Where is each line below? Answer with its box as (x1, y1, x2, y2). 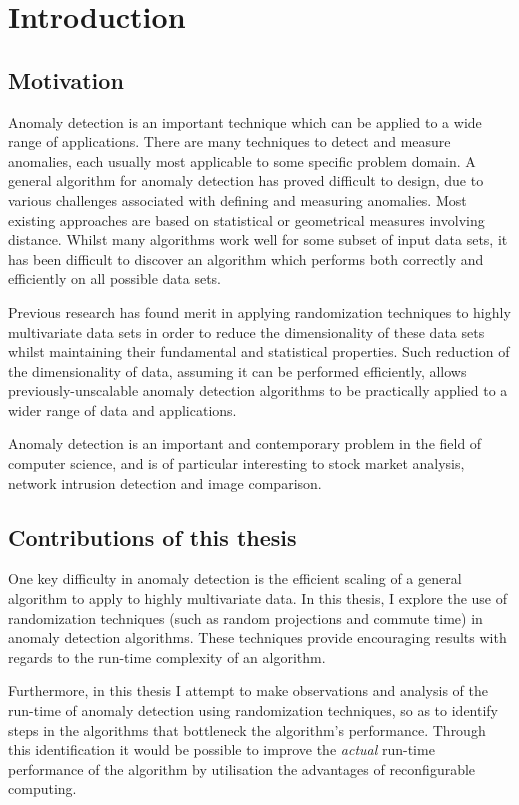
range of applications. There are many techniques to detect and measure (8, 131, 451, 152)
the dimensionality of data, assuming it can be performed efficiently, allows (8, 360, 467, 381)
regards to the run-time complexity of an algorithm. (8, 646, 326, 667)
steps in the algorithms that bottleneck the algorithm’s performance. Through (8, 719, 486, 740)
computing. (8, 778, 77, 799)
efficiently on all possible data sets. (8, 268, 222, 289)
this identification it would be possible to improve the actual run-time (8, 739, 435, 760)
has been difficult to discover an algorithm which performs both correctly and (8, 248, 484, 269)
